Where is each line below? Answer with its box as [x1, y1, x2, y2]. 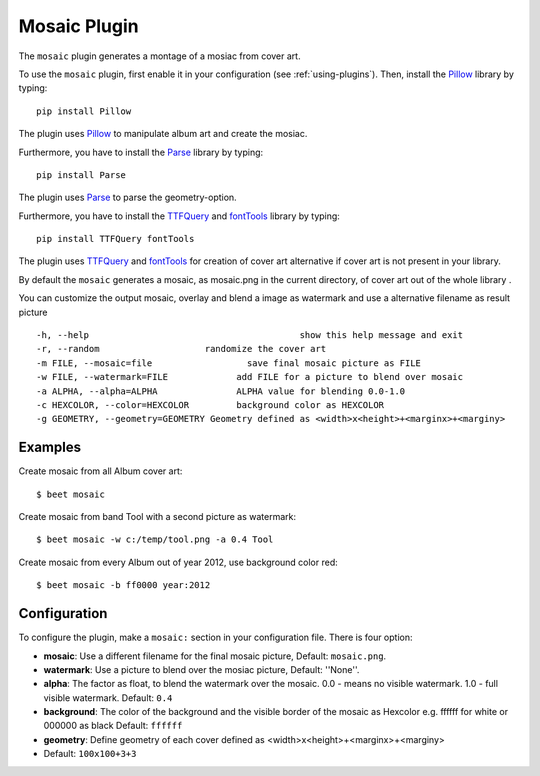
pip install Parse [36, 169, 127, 180]
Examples [18, 439, 82, 456]
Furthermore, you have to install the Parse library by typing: [18, 146, 264, 158]
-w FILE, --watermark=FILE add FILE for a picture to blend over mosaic [36, 371, 464, 383]
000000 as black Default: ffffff [43, 720, 183, 732]
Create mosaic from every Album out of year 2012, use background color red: [18, 556, 339, 568]
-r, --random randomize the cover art [36, 343, 327, 355]
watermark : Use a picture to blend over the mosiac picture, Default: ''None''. [43, 663, 360, 675]
